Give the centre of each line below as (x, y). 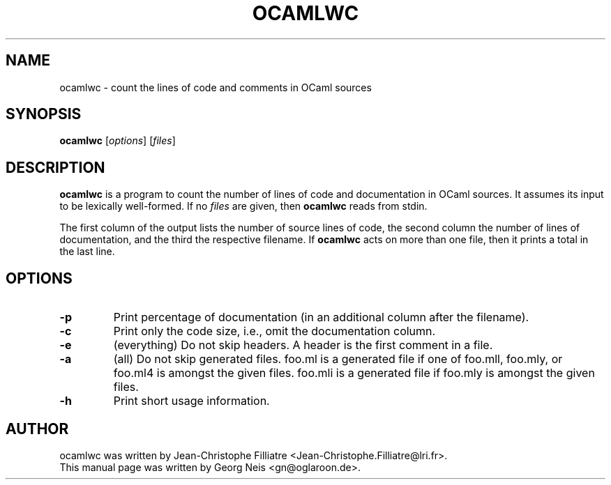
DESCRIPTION (55, 167)
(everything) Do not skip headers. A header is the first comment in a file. (303, 345)
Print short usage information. (191, 401)
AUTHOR (37, 429)
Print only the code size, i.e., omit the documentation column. (274, 331)
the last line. (87, 252)
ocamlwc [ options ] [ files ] (118, 141)
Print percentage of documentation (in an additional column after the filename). (321, 317)
